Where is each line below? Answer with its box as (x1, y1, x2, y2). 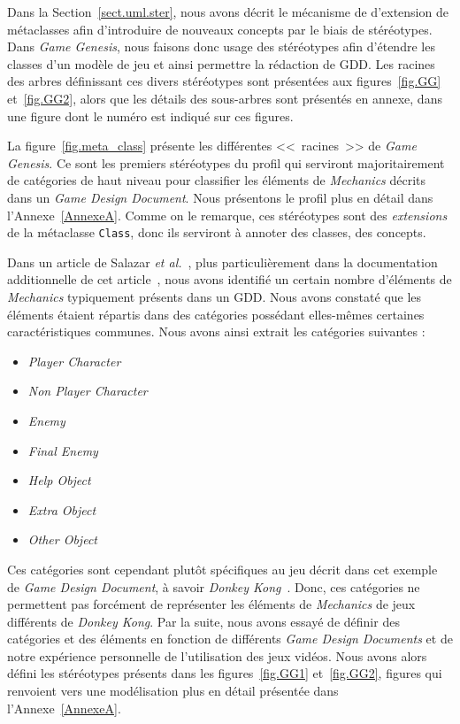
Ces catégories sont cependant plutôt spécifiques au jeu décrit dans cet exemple (7, 559, 438, 578)
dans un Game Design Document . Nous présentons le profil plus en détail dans (7, 188, 433, 206)
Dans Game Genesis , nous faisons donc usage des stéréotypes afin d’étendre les (7, 37, 435, 56)
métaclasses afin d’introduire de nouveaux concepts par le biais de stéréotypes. (7, 19, 433, 38)
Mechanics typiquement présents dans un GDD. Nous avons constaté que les (7, 287, 422, 305)
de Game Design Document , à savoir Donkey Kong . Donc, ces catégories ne (7, 577, 420, 596)
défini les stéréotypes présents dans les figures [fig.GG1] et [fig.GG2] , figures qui (7, 664, 442, 682)
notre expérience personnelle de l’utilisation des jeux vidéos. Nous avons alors (7, 646, 427, 665)
